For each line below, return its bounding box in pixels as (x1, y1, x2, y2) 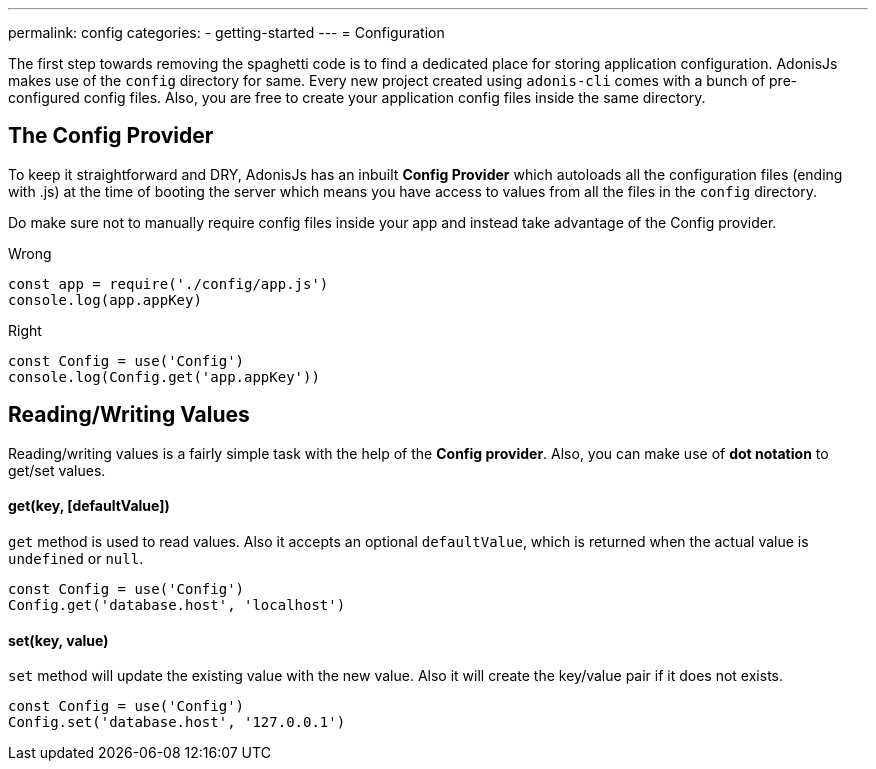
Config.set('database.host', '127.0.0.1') (8, 714, 346, 731)
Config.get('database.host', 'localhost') (8, 596, 346, 613)
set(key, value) (8, 631, 109, 649)
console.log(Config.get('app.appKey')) (8, 368, 320, 385)
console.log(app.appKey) (8, 291, 202, 308)
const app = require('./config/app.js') (8, 275, 329, 292)
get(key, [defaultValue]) (8, 497, 170, 515)
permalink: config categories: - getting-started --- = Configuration (8, 24, 445, 41)
